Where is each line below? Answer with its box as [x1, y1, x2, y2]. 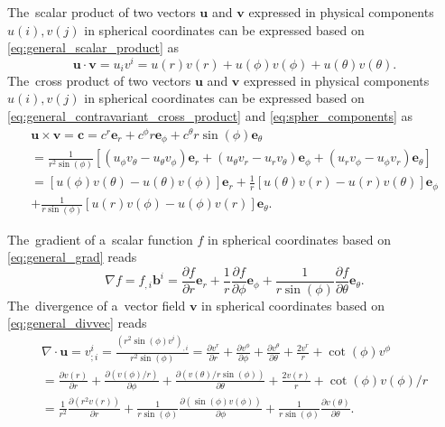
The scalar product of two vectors [7, 3, 196, 21]
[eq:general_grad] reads [7, 247, 137, 266]
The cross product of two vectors [7, 70, 191, 89]
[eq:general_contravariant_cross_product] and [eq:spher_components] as [7, 107, 413, 125]
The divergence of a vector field [7, 295, 186, 314]
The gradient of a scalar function [7, 229, 193, 248]
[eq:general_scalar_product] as [7, 38, 180, 57]
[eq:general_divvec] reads [7, 313, 147, 332]
